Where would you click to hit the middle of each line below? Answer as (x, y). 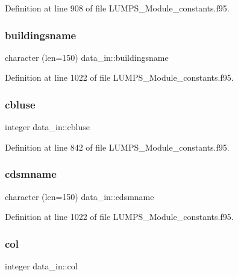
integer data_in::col (41, 266)
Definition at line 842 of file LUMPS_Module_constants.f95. (117, 147)
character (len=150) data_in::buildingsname (87, 57)
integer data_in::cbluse (47, 127)
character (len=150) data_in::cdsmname (80, 196)
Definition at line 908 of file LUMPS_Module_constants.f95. (117, 8)
